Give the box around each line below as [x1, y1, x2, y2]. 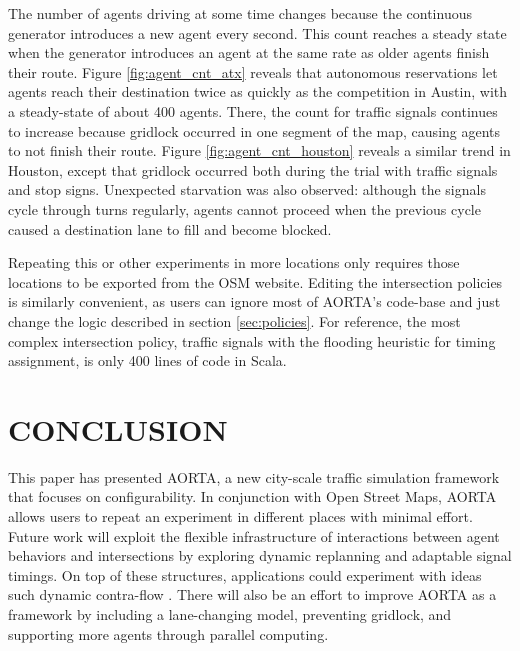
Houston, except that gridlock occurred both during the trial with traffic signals [8, 159, 498, 180]
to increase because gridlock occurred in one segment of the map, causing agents [8, 120, 501, 141]
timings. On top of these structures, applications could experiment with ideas [8, 564, 482, 585]
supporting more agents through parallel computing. [8, 623, 329, 644]
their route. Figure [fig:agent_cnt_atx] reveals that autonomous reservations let [8, 61, 498, 82]
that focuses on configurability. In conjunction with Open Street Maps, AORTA [8, 486, 497, 507]
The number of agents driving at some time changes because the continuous [8, 3, 472, 23]
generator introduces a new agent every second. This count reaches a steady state [8, 22, 507, 43]
